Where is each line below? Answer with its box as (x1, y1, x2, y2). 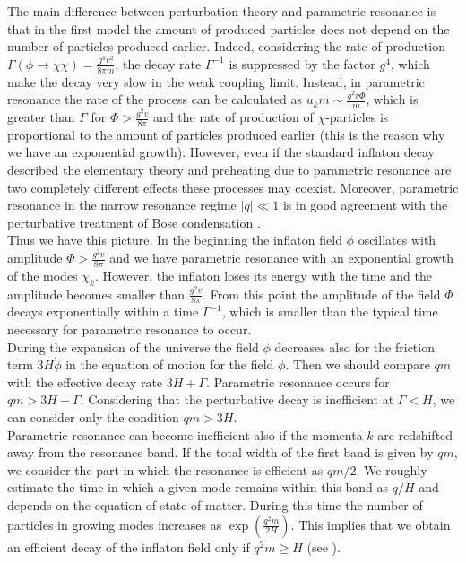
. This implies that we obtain (290, 515, 451, 533)
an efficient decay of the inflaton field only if (7, 537, 250, 556)
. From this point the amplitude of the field (203, 284, 441, 303)
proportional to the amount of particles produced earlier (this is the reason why (7, 125, 445, 143)
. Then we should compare (285, 355, 430, 374)
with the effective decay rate (7, 372, 163, 391)
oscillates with (358, 230, 436, 249)
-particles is (325, 108, 389, 126)
